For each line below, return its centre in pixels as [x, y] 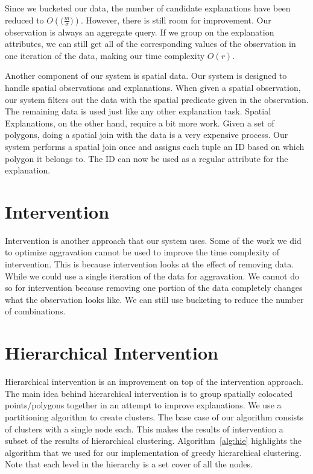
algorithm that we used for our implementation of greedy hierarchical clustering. [153, 452]
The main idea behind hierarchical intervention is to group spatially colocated [149, 393]
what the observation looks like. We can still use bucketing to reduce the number [154, 299]
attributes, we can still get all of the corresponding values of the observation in [150, 44]
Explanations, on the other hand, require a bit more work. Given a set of [140, 123]
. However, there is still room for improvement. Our [176, 20]
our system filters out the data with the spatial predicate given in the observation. [157, 99]
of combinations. [35, 311]
